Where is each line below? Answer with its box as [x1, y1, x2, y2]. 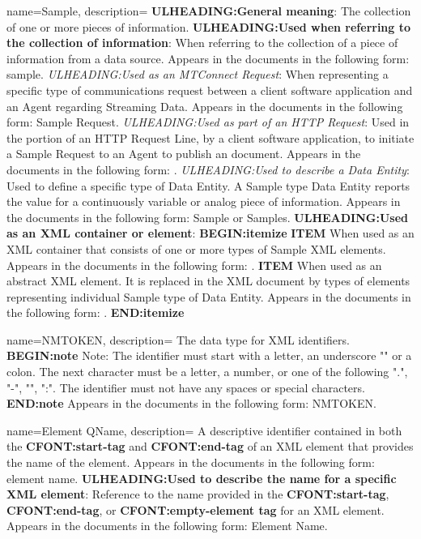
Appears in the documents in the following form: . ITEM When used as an [6, 256, 382, 273]
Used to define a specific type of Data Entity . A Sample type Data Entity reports [6, 177, 410, 194]
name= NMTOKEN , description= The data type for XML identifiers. [6, 331, 350, 348]
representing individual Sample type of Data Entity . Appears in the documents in [6, 288, 411, 305]
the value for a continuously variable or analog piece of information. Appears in [6, 193, 401, 210]
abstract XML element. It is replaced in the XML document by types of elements [6, 272, 410, 289]
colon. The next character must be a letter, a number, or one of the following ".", [6, 363, 408, 380]
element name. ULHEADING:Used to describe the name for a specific [6, 469, 397, 486]
